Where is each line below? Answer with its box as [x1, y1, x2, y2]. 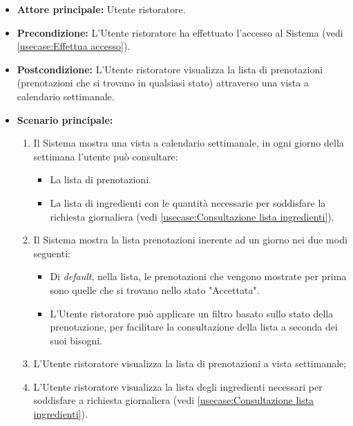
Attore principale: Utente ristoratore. [17, 2, 186, 16]
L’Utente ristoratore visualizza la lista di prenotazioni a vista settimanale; [33, 356, 347, 371]
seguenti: [33, 246, 70, 260]
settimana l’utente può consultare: [33, 149, 178, 163]
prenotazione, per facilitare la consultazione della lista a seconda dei [50, 319, 338, 334]
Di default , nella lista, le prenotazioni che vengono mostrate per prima [50, 269, 347, 284]
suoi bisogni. [50, 333, 103, 347]
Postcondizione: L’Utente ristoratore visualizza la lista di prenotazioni [17, 62, 323, 76]
